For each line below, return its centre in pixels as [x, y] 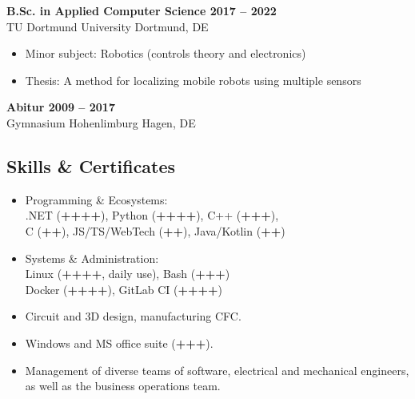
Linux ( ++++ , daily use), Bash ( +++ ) [128, 274]
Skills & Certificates [91, 165]
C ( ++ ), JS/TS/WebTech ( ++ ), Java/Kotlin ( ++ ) [155, 230]
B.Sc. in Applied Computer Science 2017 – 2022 [142, 10]
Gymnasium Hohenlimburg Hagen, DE [101, 122]
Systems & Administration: [92, 258]
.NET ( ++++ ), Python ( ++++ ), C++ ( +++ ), [152, 215]
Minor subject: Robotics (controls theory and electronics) [166, 53]
